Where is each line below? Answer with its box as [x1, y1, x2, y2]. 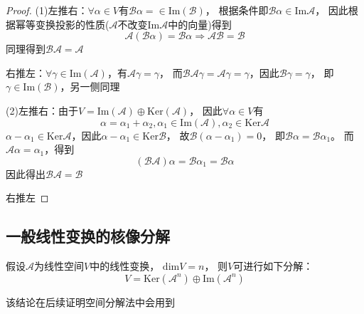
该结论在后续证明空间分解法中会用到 [6, 294, 175, 309]
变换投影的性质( [35, 16, 109, 31]
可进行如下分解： [233, 258, 314, 273]
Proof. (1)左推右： [6, 3, 88, 17]
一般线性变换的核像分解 [6, 225, 170, 247]
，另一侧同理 [60, 79, 120, 94]
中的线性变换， [90, 258, 160, 273]
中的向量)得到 [168, 16, 232, 31]
